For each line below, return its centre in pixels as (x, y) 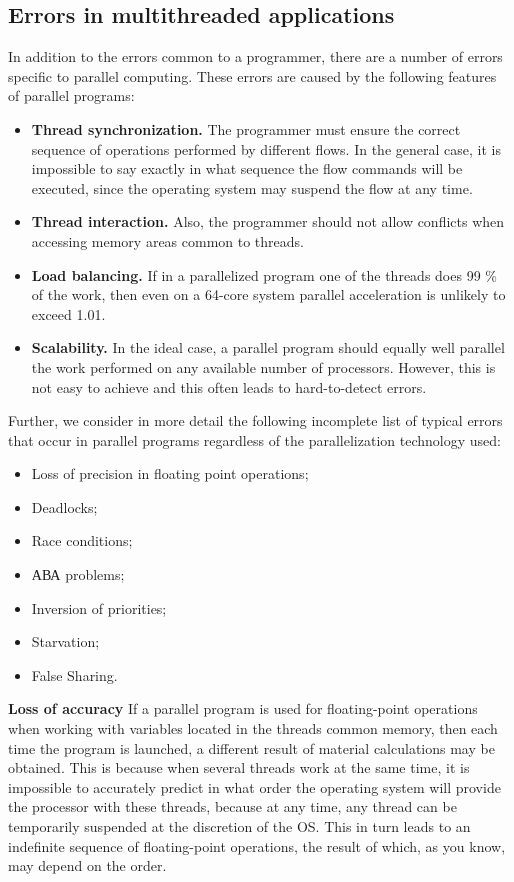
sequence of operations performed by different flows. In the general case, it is (266, 148)
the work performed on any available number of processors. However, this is (263, 366)
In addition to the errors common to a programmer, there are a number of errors (255, 56)
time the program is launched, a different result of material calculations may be (251, 747)
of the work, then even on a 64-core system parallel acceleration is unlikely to (268, 294)
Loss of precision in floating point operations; (170, 473)
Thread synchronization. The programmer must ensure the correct (246, 128)
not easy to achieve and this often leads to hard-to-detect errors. (229, 386)
